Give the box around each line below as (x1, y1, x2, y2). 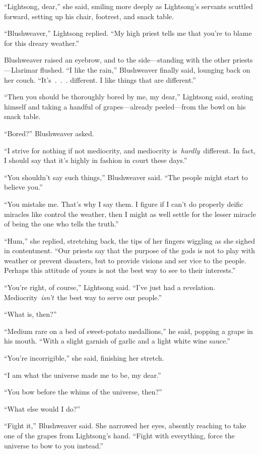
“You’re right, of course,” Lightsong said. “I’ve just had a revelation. (4, 282, 216, 293)
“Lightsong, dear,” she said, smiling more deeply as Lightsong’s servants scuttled (4, 1, 253, 11)
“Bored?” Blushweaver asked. (4, 128, 94, 138)
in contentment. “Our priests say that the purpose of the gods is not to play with (4, 245, 255, 256)
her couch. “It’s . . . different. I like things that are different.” (4, 74, 196, 85)
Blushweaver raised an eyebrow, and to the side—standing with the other (4, 54, 231, 65)
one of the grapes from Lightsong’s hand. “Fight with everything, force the (4, 430, 235, 440)
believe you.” (4, 182, 43, 192)
